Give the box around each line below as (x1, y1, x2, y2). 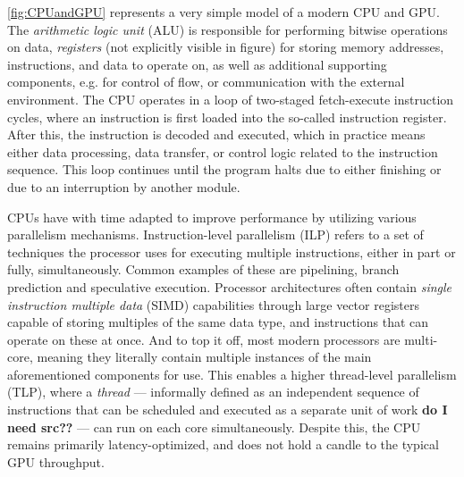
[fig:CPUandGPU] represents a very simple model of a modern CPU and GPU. (7, 3, 441, 21)
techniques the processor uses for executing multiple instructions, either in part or (7, 242, 456, 261)
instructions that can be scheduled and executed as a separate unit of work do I (7, 400, 448, 419)
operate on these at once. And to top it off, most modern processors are (7, 330, 401, 348)
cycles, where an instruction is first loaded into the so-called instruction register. (7, 107, 447, 126)
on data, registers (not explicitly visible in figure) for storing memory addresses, (7, 38, 444, 56)
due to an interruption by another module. (7, 177, 240, 196)
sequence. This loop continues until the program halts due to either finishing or (7, 160, 442, 179)
